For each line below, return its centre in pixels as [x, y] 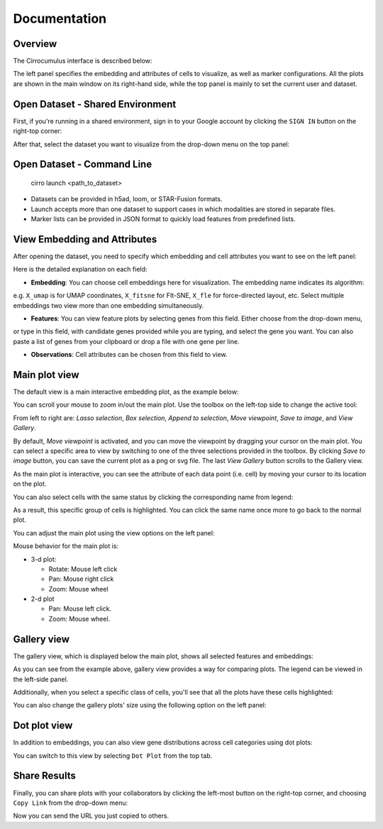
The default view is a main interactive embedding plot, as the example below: [126, 392]
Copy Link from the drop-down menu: [70, 803]
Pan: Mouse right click [81, 579]
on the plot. [30, 484]
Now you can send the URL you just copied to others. [91, 816]
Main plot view [46, 374]
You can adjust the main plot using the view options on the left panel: [114, 533]
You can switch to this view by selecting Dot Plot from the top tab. [113, 755]
